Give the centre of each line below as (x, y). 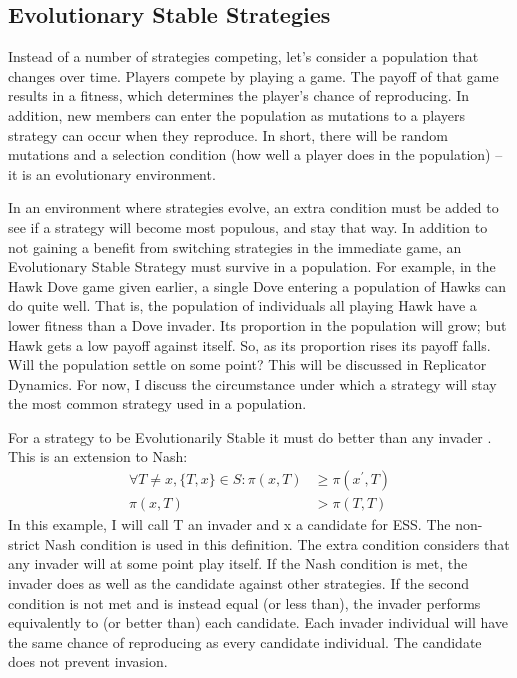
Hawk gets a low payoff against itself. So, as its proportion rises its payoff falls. (249, 344)
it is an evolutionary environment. (112, 173)
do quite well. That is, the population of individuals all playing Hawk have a (242, 305)
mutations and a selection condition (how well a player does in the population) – (255, 154)
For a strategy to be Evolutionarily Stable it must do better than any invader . (250, 436)
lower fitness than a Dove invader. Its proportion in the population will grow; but (257, 324)
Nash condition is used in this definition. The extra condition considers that (277, 543)
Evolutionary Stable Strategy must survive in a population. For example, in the (252, 266)
